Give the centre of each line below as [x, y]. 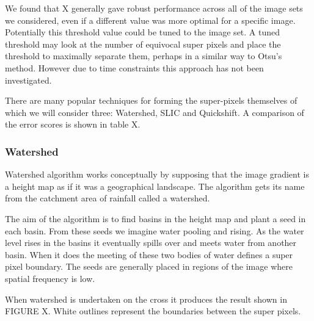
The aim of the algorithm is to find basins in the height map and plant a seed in [155, 218]
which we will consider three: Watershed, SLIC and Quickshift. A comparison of [155, 112]
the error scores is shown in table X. [73, 124]
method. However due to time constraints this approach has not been [134, 67]
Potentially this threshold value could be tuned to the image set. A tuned [143, 32]
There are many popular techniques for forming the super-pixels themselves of [151, 100]
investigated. [28, 80]
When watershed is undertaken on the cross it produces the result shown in [146, 299]
